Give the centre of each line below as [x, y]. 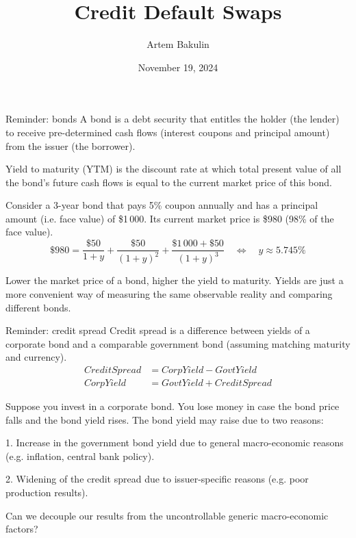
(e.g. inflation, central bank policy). [80, 456]
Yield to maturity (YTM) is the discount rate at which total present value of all [174, 169]
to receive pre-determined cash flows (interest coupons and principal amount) [168, 132]
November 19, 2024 [178, 67]
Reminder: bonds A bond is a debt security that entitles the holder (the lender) [173, 119]
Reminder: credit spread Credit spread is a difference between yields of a [158, 330]
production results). [47, 492]
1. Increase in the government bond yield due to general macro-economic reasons [175, 443]
